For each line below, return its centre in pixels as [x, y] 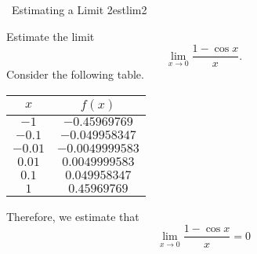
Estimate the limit [51, 36]
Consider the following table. [75, 74]
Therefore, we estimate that [73, 216]
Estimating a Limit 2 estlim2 [79, 9]
